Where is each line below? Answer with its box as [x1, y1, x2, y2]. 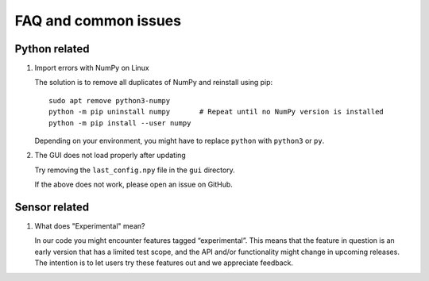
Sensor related [14, 201, 90, 214]
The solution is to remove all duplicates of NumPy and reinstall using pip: [34, 78, 273, 87]
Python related [14, 42, 91, 56]
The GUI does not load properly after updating [34, 151, 186, 160]
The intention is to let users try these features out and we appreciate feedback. [34, 258, 294, 268]
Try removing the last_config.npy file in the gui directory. [34, 165, 236, 175]
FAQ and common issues [14, 12, 182, 29]
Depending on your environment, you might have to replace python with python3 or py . [34, 136, 325, 146]
